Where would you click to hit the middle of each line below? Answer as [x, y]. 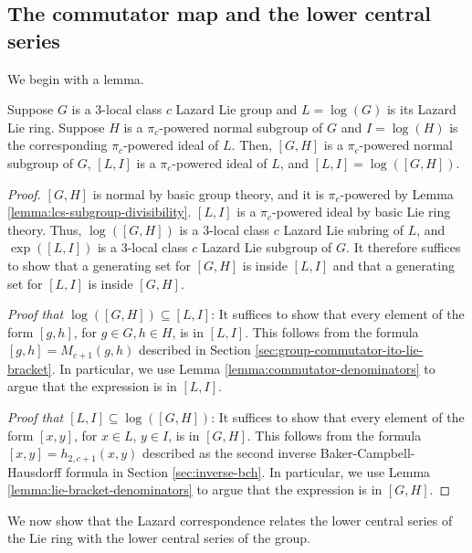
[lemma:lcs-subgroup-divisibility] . [100, 212]
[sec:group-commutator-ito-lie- [339, 350]
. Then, [252, 145]
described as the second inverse [230, 453]
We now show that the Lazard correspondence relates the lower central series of [230, 520]
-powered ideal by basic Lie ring [362, 212]
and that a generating [393, 265]
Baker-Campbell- [367, 453]
